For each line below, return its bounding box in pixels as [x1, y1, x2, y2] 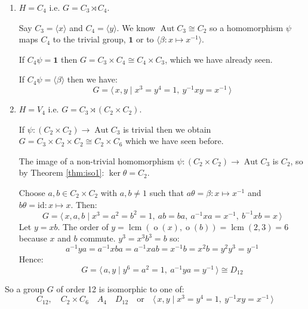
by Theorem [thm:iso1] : [19, 166, 104, 179]
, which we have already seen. [165, 53, 273, 65]
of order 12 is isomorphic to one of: [56, 282, 184, 295]
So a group [5, 282, 45, 295]
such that [149, 186, 184, 199]
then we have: [67, 73, 118, 85]
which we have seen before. [125, 134, 224, 147]
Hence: [19, 252, 44, 265]
